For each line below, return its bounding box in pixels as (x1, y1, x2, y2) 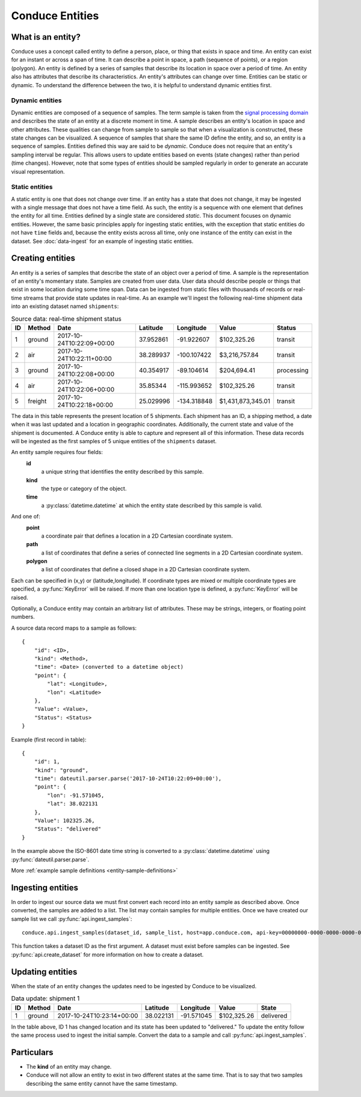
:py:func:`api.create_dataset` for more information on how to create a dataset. (11, 951, 204, 958)
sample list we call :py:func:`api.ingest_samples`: (11, 915, 132, 923)
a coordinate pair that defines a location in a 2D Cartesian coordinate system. (41, 532, 233, 539)
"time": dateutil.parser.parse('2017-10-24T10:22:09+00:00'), (34, 775, 222, 782)
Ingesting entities (11, 882, 78, 893)
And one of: (11, 513, 40, 520)
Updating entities (11, 966, 78, 977)
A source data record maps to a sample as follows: (11, 624, 137, 631)
